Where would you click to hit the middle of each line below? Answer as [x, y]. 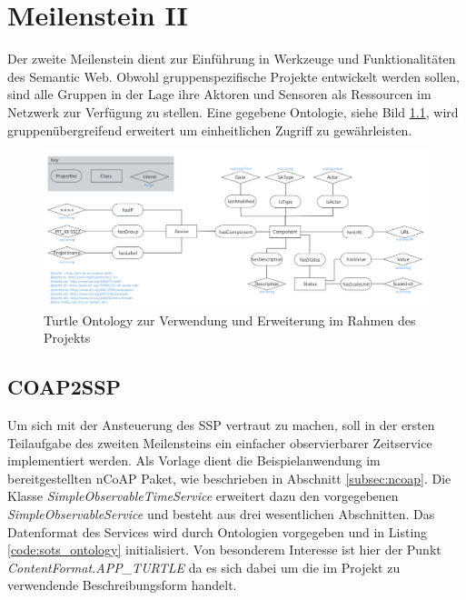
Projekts [67, 338]
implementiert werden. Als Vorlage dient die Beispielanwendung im [194, 460]
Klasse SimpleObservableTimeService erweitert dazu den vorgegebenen [203, 496]
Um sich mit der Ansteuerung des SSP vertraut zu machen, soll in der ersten [221, 425]
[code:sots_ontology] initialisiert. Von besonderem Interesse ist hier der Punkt [224, 550]
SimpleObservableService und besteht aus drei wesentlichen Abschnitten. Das [221, 514]
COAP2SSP [64, 387]
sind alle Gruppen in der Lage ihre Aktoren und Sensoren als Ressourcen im [219, 94]
